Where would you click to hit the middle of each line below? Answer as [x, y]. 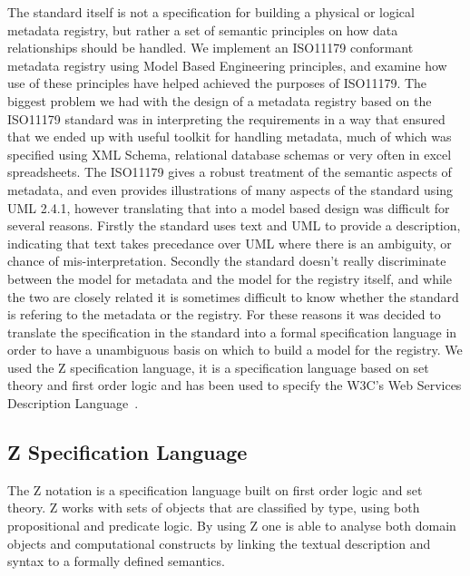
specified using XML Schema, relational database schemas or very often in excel [230, 154]
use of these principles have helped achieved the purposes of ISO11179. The [217, 83]
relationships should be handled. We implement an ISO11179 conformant [211, 48]
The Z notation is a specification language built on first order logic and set [215, 489]
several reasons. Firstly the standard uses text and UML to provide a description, [234, 225]
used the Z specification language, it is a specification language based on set [218, 367]
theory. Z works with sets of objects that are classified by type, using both [214, 508]
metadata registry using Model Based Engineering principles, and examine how [227, 65]
